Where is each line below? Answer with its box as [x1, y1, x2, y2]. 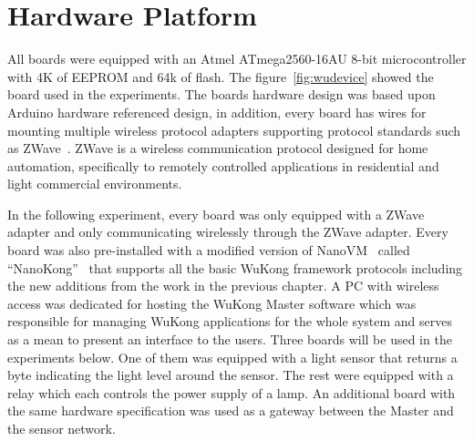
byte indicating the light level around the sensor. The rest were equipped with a [7, 365, 454, 385]
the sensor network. [7, 419, 116, 437]
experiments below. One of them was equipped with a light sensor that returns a [7, 347, 458, 366]
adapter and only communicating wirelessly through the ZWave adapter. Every [7, 222, 448, 241]
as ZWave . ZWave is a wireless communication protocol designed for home [7, 138, 428, 158]
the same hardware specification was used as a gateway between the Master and [7, 401, 454, 420]
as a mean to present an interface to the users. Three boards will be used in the [7, 330, 452, 349]
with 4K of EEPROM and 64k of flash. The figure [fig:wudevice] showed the [7, 67, 434, 86]
